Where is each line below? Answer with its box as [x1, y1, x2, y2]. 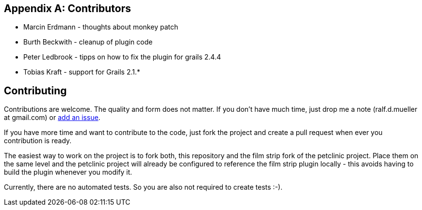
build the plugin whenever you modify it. [4, 168, 132, 177]
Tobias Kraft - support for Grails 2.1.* [23, 68, 141, 76]
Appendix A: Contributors [4, 2, 131, 15]
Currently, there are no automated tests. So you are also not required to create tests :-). [4, 183, 283, 192]
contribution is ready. [4, 136, 72, 145]
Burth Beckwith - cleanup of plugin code [23, 38, 153, 46]
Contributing [4, 84, 67, 97]
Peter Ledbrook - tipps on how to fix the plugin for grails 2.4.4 [23, 53, 221, 61]
